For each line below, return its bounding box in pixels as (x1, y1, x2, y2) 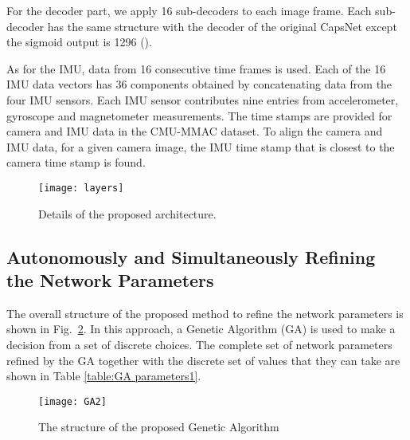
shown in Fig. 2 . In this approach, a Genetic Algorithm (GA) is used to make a (6, 320, 396, 337)
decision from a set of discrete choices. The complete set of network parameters (6, 336, 392, 352)
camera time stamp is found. (6, 154, 146, 171)
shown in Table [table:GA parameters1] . (6, 367, 201, 384)
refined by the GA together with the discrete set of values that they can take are (6, 352, 400, 368)
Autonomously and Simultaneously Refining (6, 244, 376, 269)
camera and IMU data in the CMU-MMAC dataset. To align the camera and (6, 123, 383, 139)
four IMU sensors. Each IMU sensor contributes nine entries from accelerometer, (6, 91, 399, 108)
